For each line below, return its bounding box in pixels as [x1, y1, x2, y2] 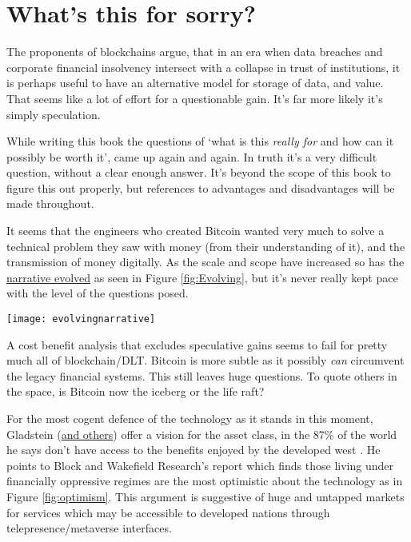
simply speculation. [6, 106, 101, 122]
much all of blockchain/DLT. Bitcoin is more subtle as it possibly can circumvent [6, 352, 405, 369]
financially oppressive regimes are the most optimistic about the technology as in [6, 472, 403, 489]
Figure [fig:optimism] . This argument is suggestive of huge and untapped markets [6, 488, 405, 505]
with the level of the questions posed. [6, 285, 189, 301]
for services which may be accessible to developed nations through [6, 504, 330, 520]
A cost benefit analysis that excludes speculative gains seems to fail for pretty [6, 336, 388, 353]
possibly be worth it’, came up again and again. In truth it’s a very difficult [6, 148, 377, 165]
